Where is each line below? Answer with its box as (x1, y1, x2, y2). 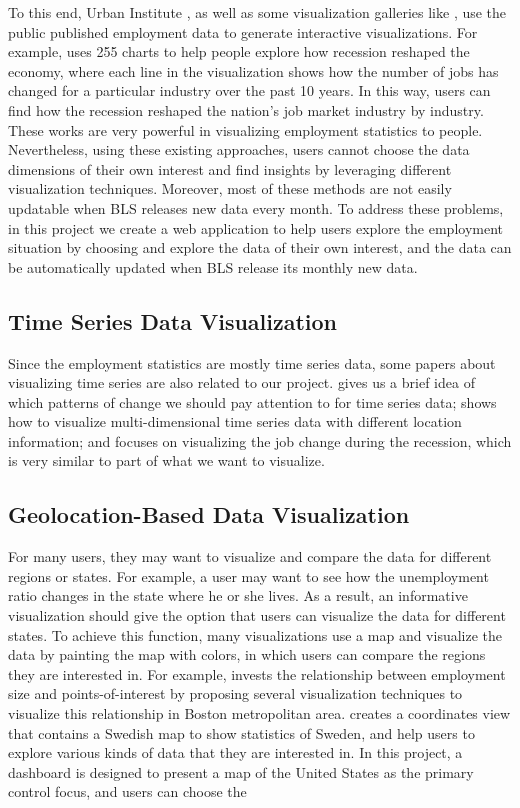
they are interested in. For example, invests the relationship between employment (8, 663, 506, 684)
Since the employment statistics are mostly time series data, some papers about (8, 352, 496, 373)
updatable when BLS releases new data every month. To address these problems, (8, 197, 504, 218)
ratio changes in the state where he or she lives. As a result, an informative (8, 585, 468, 606)
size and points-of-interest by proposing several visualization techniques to (8, 683, 463, 704)
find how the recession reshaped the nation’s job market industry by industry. (8, 99, 484, 120)
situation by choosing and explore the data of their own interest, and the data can (8, 237, 512, 258)
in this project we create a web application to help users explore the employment (8, 217, 504, 238)
